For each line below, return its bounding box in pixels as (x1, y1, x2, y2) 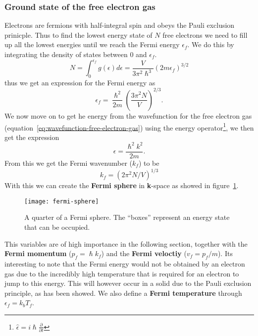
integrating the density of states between (4, 49, 128, 59)
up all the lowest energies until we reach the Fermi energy (4, 39, 180, 50)
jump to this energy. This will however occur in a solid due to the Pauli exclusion (4, 278, 252, 288)
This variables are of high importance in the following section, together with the (4, 238, 248, 249)
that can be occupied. (24, 221, 90, 232)
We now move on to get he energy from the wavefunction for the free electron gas (4, 110, 252, 121)
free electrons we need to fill (162, 29, 248, 40)
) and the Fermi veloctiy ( (101, 248, 187, 259)
